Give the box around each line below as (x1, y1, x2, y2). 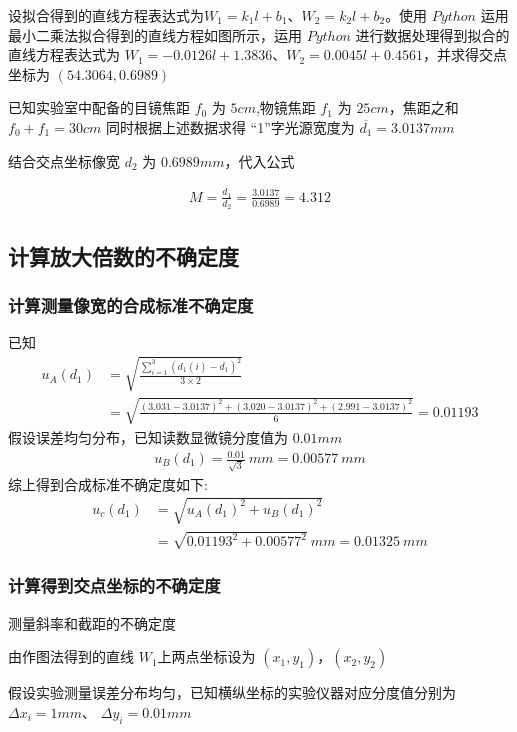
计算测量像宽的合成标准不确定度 (8, 292, 254, 317)
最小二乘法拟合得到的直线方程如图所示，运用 (8, 24, 302, 45)
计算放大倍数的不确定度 (8, 240, 239, 271)
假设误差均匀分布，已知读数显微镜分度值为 (8, 426, 288, 447)
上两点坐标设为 (157, 646, 256, 667)
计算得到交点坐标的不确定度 (8, 573, 221, 598)
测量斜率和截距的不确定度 (8, 612, 176, 633)
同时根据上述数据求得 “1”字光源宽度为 (105, 116, 355, 137)
